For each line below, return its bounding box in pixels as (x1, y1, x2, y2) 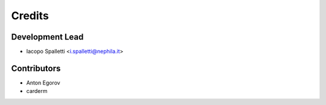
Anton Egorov (26, 79, 60, 86)
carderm (26, 88, 48, 95)
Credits (11, 9, 50, 22)
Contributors (11, 63, 61, 73)
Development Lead (11, 32, 84, 42)
